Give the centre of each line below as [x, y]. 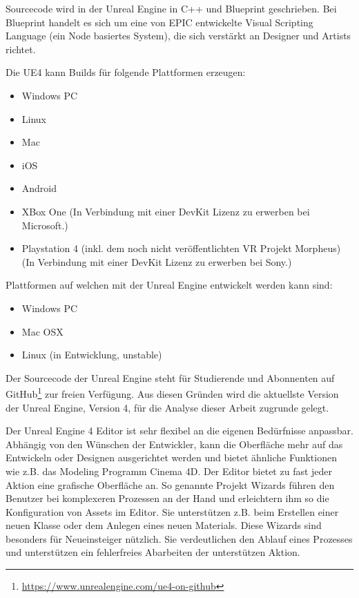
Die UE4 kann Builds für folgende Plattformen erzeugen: [126, 72]
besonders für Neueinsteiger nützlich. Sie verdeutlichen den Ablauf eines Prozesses [179, 538]
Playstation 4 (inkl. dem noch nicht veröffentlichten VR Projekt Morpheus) [181, 248]
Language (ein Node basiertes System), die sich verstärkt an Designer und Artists [178, 36]
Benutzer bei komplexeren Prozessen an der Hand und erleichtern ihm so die [167, 498]
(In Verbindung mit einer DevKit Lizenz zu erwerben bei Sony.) [157, 261]
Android [39, 188]
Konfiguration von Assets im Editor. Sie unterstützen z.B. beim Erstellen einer [172, 511]
